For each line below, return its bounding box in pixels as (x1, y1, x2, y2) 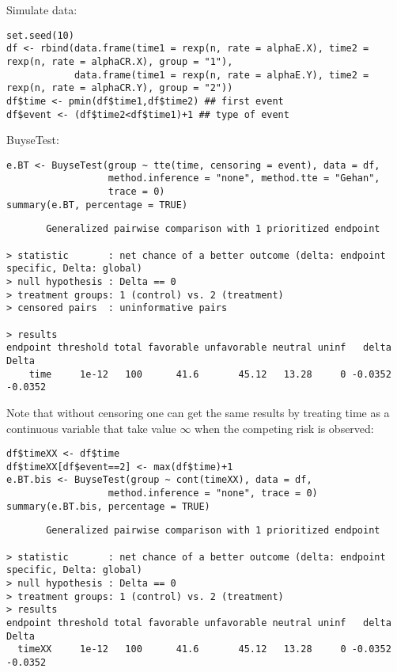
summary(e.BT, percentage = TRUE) (6, 199, 188, 211)
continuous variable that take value (6, 420, 176, 436)
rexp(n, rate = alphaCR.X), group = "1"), (6, 55, 233, 67)
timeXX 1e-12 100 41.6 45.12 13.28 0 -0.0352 (17, 644, 391, 655)
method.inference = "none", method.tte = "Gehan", (108, 173, 380, 184)
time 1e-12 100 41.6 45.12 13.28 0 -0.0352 (28, 368, 391, 380)
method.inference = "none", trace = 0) (108, 488, 318, 499)
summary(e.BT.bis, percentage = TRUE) (6, 500, 210, 512)
